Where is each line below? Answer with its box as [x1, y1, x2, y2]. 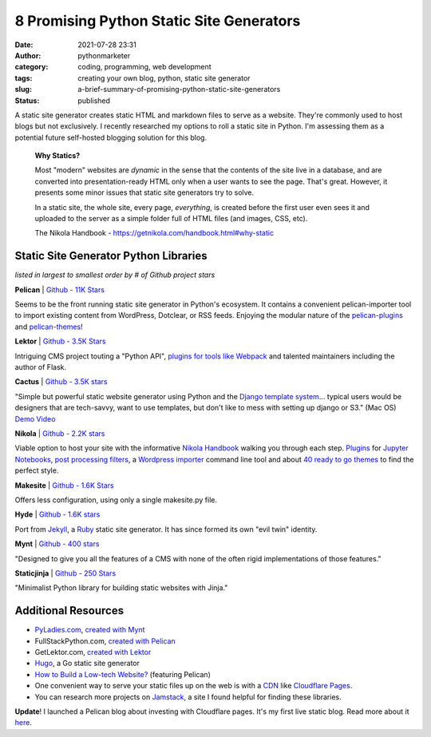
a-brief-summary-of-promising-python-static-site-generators [77, 85, 281, 94]
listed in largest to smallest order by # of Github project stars [14, 270, 215, 279]
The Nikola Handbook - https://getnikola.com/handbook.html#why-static [34, 228, 275, 238]
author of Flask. [14, 363, 67, 372]
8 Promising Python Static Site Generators [14, 12, 301, 30]
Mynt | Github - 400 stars [14, 539, 100, 549]
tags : [14, 73, 33, 83]
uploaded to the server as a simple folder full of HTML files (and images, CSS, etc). [34, 214, 308, 224]
